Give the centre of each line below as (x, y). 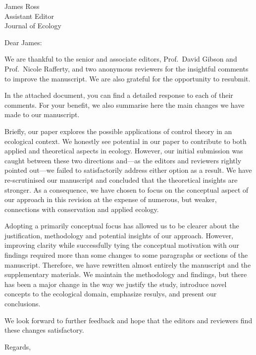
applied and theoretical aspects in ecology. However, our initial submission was (124, 151)
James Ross (22, 6)
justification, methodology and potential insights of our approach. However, (119, 235)
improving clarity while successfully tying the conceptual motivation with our (122, 245)
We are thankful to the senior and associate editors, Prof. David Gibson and (121, 59)
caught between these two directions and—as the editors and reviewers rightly (123, 160)
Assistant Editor (29, 16)
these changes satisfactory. (44, 330)
